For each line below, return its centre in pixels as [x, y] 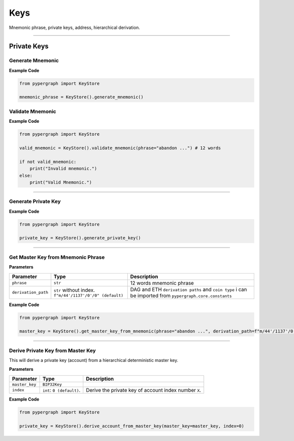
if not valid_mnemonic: [48, 162]
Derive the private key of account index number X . [144, 390]
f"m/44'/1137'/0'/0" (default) [88, 295]
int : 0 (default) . [61, 390]
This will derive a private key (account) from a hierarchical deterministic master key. [94, 360]
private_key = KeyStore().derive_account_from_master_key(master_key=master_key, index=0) [132, 426]
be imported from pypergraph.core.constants [181, 296]
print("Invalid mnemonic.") [63, 169]
